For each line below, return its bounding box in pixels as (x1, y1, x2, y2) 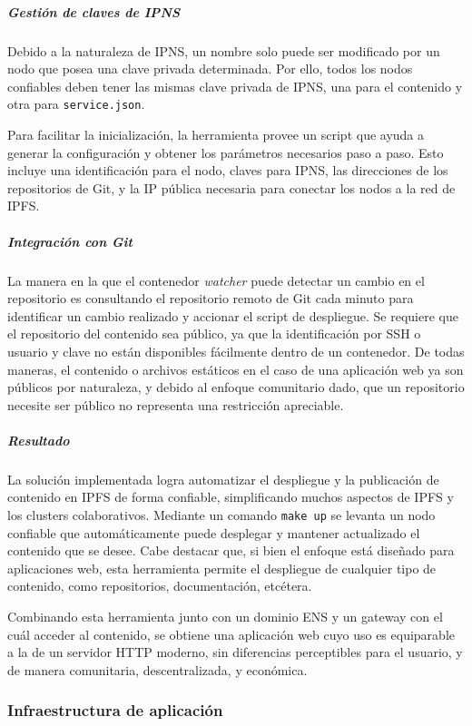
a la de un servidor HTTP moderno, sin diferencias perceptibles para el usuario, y (7, 643, 463, 662)
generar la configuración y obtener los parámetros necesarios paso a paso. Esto (7, 142, 444, 162)
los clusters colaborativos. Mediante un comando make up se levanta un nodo (7, 505, 436, 525)
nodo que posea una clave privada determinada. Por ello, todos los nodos (7, 59, 413, 78)
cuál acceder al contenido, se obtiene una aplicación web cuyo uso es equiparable (7, 624, 455, 643)
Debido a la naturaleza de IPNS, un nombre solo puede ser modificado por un (7, 41, 440, 60)
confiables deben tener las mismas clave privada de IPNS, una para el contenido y (7, 76, 463, 95)
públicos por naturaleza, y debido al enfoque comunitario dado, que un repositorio (7, 378, 465, 397)
